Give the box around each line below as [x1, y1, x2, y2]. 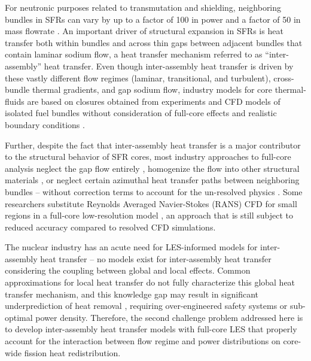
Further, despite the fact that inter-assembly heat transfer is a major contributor [5, 138, 301, 151]
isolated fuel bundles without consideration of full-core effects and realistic [5, 107, 277, 119]
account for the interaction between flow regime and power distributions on [5, 335, 280, 347]
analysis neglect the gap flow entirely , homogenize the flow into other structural [5, 162, 300, 174]
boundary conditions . [5, 118, 85, 131]
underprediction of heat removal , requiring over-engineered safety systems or [5, 299, 288, 312]
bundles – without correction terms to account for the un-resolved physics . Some [5, 185, 303, 198]
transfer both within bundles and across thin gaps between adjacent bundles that [5, 36, 303, 48]
